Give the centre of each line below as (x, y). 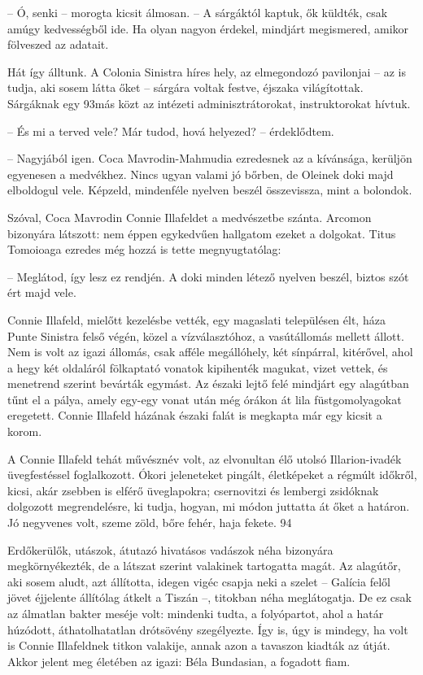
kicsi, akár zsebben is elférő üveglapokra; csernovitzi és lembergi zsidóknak (193, 490)
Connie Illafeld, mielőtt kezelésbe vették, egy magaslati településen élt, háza (196, 319)
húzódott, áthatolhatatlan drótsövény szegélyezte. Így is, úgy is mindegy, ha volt (208, 629)
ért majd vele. (42, 292)
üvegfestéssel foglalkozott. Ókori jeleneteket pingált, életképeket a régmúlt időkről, (212, 475)
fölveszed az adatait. (58, 44)
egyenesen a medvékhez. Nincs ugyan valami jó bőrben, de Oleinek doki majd (201, 174)
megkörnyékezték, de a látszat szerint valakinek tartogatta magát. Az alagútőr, (204, 566)
